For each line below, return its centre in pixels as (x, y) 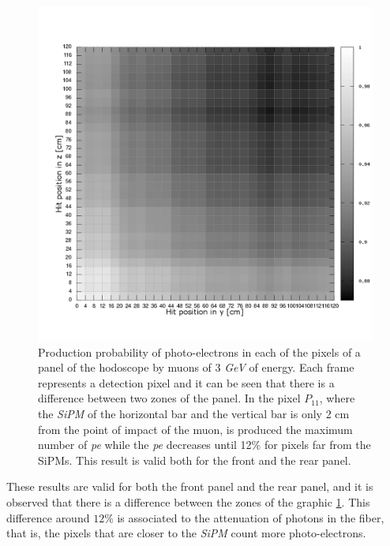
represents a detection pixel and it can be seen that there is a (186, 382)
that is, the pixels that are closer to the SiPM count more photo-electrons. (186, 533)
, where (337, 398)
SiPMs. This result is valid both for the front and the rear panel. (195, 460)
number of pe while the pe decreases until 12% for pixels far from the (204, 445)
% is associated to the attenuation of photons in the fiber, (244, 517)
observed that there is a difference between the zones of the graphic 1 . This (188, 501)
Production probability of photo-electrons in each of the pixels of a (199, 352)
